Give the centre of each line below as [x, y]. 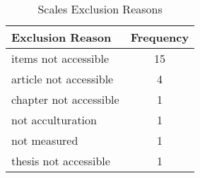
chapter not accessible [65, 99]
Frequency [160, 37]
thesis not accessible [61, 161]
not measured [45, 140]
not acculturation [54, 120]
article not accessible [63, 79]
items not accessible [60, 58]
